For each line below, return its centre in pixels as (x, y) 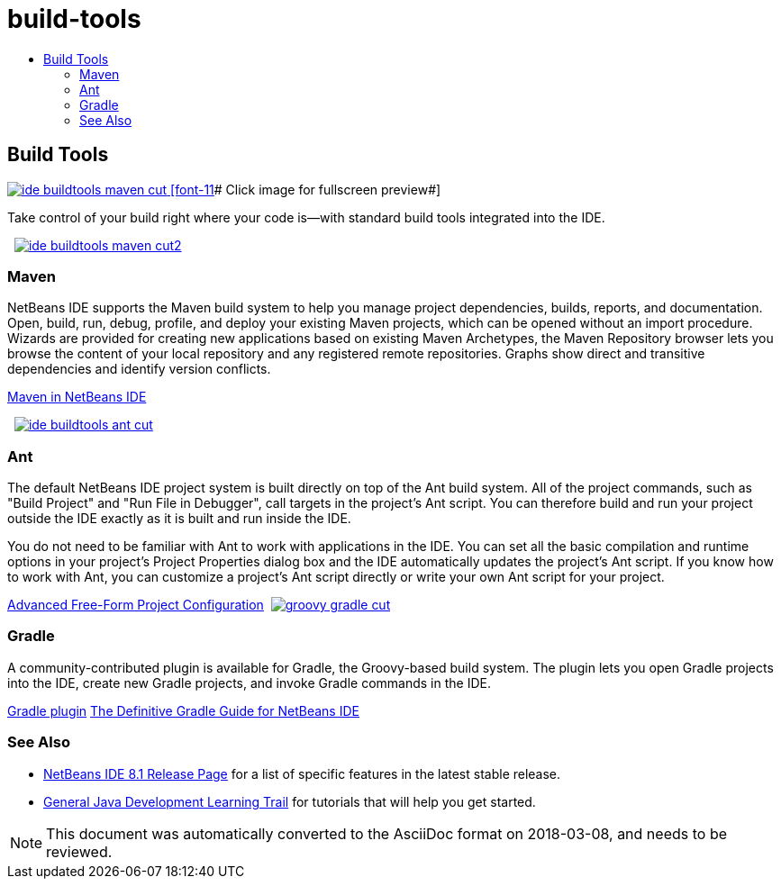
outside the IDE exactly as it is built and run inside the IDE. (179, 519)
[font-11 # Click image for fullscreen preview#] (306, 189)
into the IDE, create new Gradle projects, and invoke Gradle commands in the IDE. (249, 683)
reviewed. (79, 851)
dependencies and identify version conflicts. (139, 369)
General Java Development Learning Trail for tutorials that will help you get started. (290, 801)
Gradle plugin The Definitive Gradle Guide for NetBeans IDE (183, 710)
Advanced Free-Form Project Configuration (136, 605)
